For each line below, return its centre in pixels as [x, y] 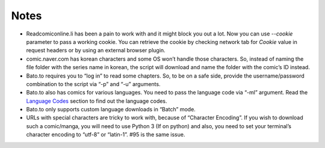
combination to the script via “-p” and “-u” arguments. [93, 84]
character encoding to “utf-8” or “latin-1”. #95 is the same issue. [106, 135]
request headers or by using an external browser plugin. [96, 51]
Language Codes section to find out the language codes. [97, 101]
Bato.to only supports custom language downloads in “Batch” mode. [111, 109]
